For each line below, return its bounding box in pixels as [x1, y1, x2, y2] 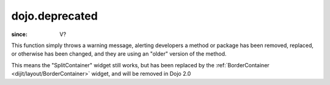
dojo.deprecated [11, 9, 98, 23]
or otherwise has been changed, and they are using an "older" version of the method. [11, 50, 227, 57]
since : [11, 31, 28, 38]
